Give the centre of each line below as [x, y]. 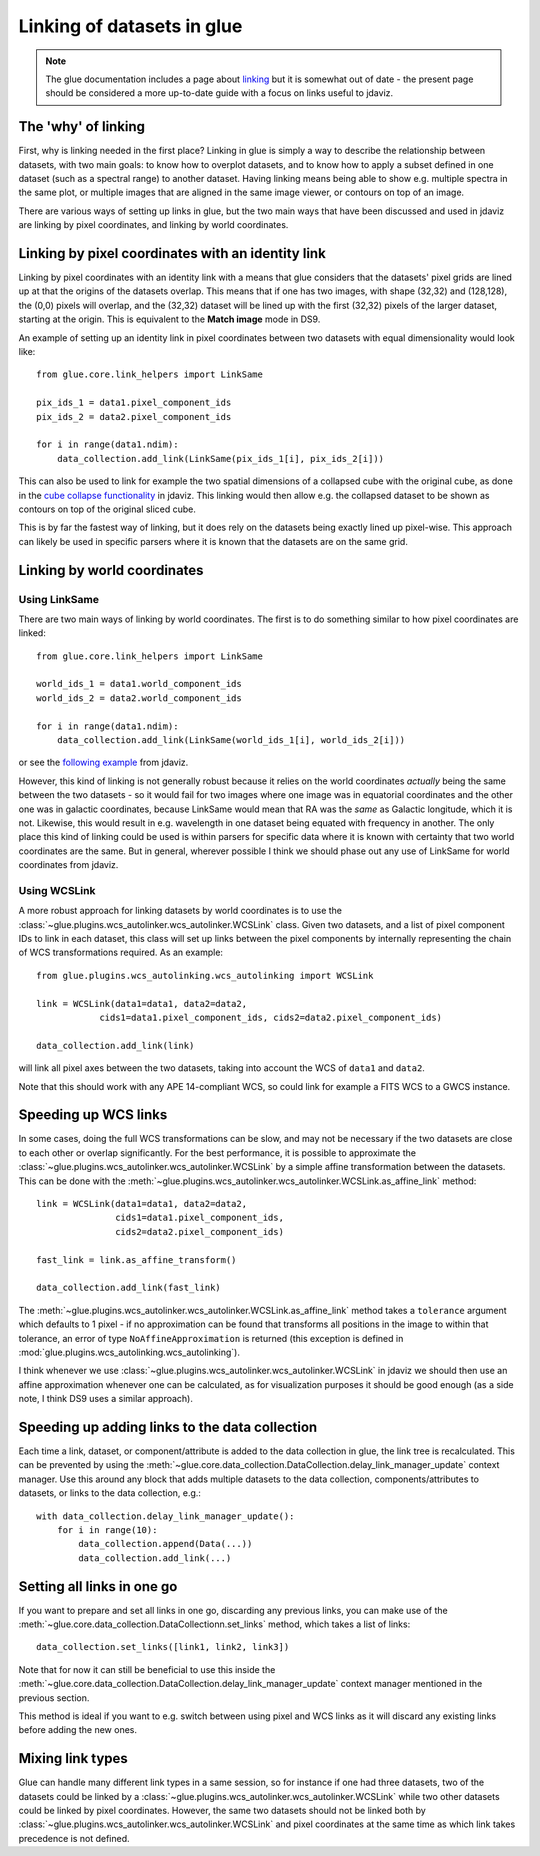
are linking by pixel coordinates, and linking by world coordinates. [153, 225]
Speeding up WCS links [93, 1115]
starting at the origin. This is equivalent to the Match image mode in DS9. [169, 319]
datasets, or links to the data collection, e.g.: [110, 1493]
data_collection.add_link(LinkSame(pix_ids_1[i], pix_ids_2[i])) [220, 458]
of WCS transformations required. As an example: [121, 952]
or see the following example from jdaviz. [103, 762]
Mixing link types [73, 1758]
